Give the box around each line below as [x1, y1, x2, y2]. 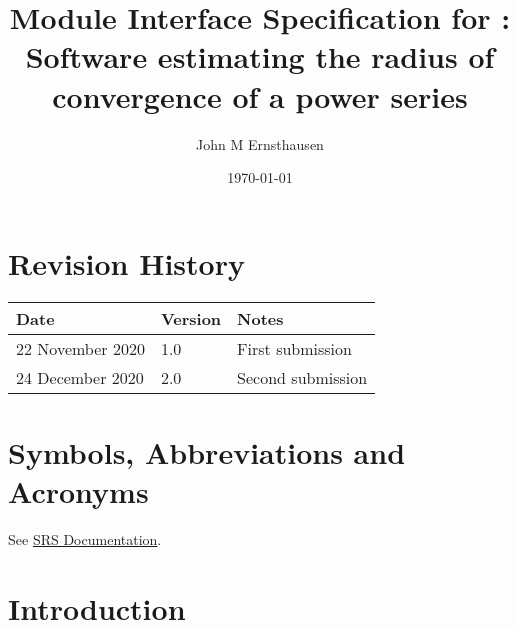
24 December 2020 [16, 365, 144, 389]
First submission [237, 336, 352, 360]
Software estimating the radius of [25, 36, 495, 77]
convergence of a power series [52, 75, 468, 116]
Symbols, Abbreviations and [8, 431, 406, 472]
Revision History [8, 242, 245, 283]
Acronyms [8, 471, 149, 511]
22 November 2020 [16, 336, 145, 360]
